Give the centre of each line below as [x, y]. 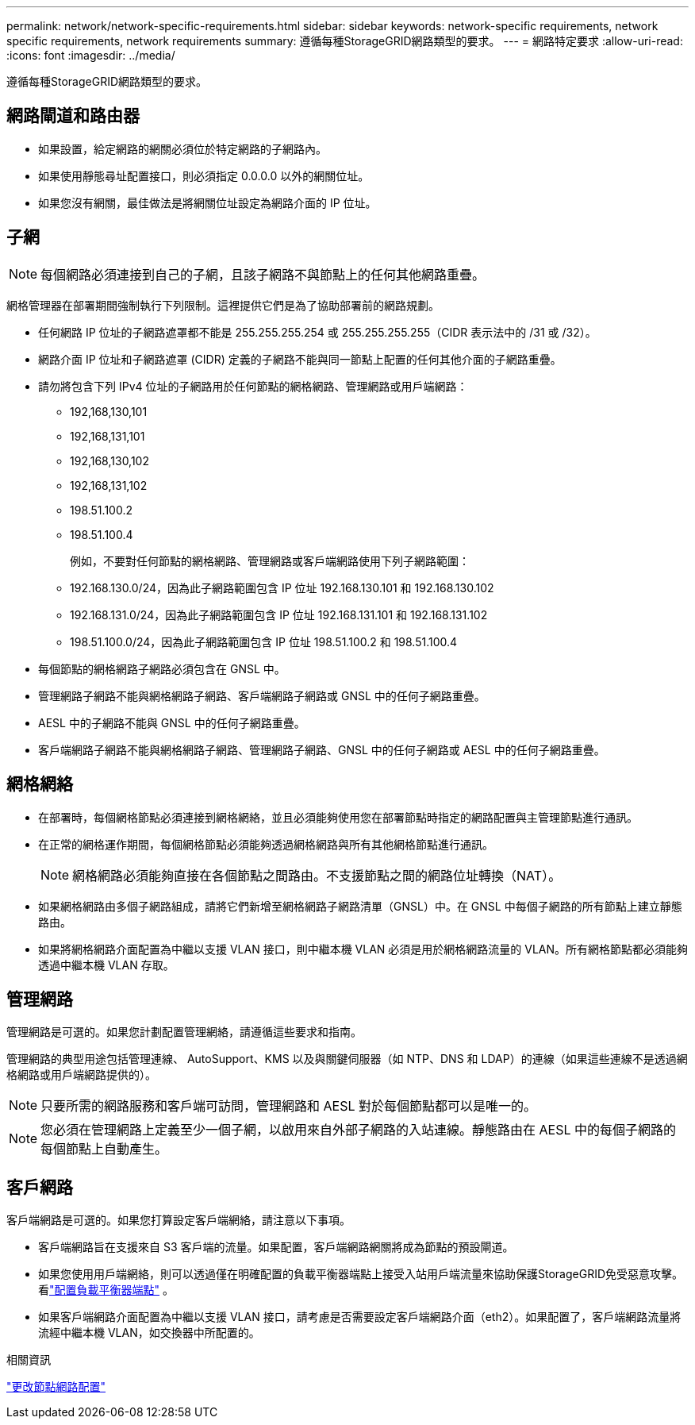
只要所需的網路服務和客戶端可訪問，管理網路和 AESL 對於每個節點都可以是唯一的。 [289, 1106]
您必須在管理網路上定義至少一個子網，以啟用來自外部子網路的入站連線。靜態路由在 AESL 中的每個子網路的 [359, 1130]
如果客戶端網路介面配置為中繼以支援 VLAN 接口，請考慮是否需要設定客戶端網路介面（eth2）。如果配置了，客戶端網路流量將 [360, 1317]
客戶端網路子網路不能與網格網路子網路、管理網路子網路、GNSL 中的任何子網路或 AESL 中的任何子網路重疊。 [322, 749]
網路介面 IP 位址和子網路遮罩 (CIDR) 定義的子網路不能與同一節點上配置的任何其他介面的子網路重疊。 [300, 359]
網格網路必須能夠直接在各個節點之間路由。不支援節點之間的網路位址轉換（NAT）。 [317, 875]
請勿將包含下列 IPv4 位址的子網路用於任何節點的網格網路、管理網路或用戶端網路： [253, 386]
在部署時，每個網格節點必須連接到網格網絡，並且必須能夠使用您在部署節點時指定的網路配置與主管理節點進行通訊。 [338, 817]
